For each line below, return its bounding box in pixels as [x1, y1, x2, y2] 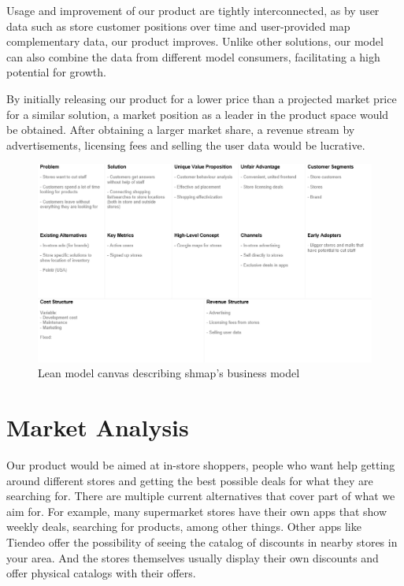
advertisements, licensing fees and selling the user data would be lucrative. [6, 136, 365, 153]
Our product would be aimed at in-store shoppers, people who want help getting [6, 456, 395, 473]
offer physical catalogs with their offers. [6, 565, 196, 581]
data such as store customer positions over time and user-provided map [6, 17, 350, 34]
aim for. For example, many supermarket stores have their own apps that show [6, 503, 387, 519]
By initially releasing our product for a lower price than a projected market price [6, 90, 397, 106]
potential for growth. [6, 64, 106, 80]
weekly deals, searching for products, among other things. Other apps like [6, 518, 361, 535]
